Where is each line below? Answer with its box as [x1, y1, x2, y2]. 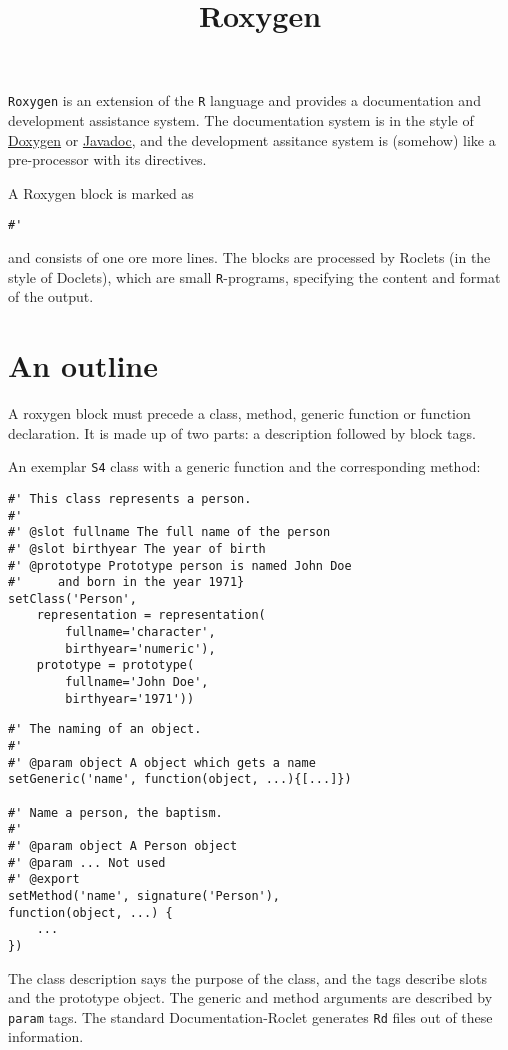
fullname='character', [65, 625, 216, 640]
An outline [8, 345, 158, 386]
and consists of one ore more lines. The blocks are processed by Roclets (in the [8, 247, 491, 268]
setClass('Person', [8, 591, 137, 606]
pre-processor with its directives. [8, 149, 207, 170]
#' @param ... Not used [8, 855, 166, 870]
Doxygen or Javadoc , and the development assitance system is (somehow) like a [8, 129, 496, 150]
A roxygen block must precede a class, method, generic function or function [8, 403, 471, 424]
